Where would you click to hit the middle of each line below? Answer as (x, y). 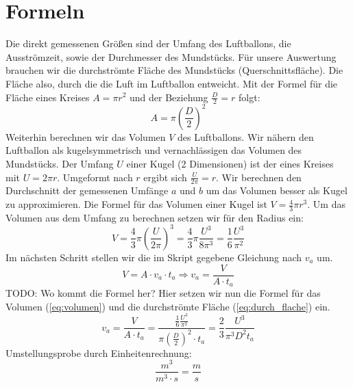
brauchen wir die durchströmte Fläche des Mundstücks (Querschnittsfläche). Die (174, 70)
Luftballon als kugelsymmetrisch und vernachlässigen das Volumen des (154, 150)
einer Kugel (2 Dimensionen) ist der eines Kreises (230, 164)
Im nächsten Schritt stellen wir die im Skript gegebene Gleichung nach (154, 257)
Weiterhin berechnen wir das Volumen (86, 136)
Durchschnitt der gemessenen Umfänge (87, 190)
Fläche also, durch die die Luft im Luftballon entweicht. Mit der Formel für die (172, 83)
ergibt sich (165, 177)
